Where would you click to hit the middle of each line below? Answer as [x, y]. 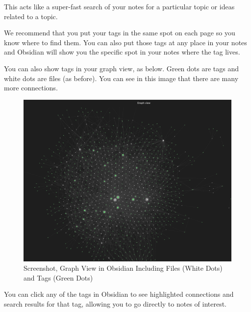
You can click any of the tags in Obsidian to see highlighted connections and [119, 294]
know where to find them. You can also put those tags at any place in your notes [125, 42]
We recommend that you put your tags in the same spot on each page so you [120, 33]
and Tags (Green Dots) [58, 277]
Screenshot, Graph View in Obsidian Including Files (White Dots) [123, 268]
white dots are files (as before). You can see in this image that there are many [121, 78]
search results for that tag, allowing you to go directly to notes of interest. [115, 303]
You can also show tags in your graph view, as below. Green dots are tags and [122, 68]
